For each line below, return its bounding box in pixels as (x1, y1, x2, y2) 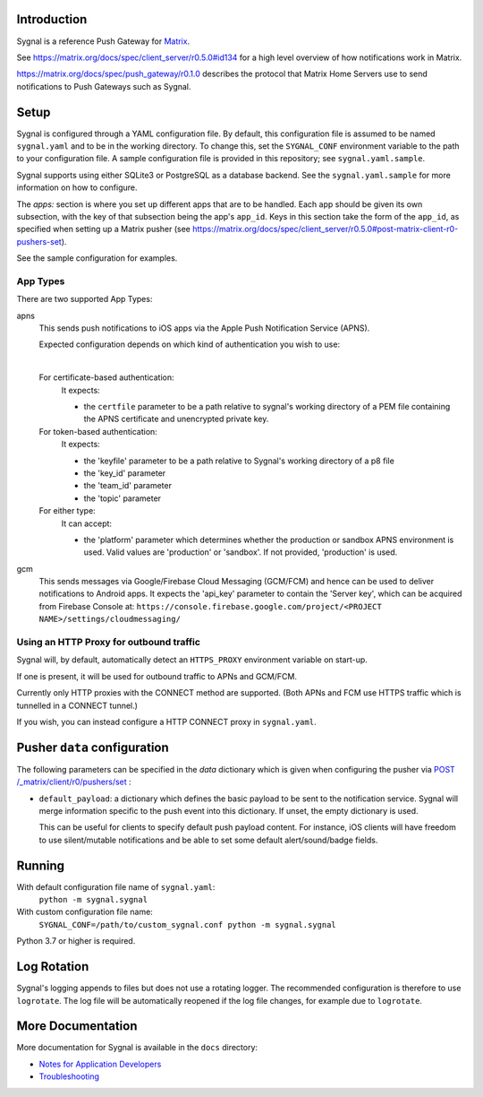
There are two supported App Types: (16, 294, 153, 305)
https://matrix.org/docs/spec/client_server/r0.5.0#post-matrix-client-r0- (192, 224, 459, 235)
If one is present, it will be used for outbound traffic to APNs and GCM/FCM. (16, 670, 297, 681)
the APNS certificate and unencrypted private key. (83, 413, 269, 425)
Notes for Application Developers (38, 1058, 162, 1069)
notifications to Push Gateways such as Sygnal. (16, 81, 191, 91)
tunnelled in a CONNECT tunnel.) (16, 700, 139, 711)
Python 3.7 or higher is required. (16, 936, 136, 946)
